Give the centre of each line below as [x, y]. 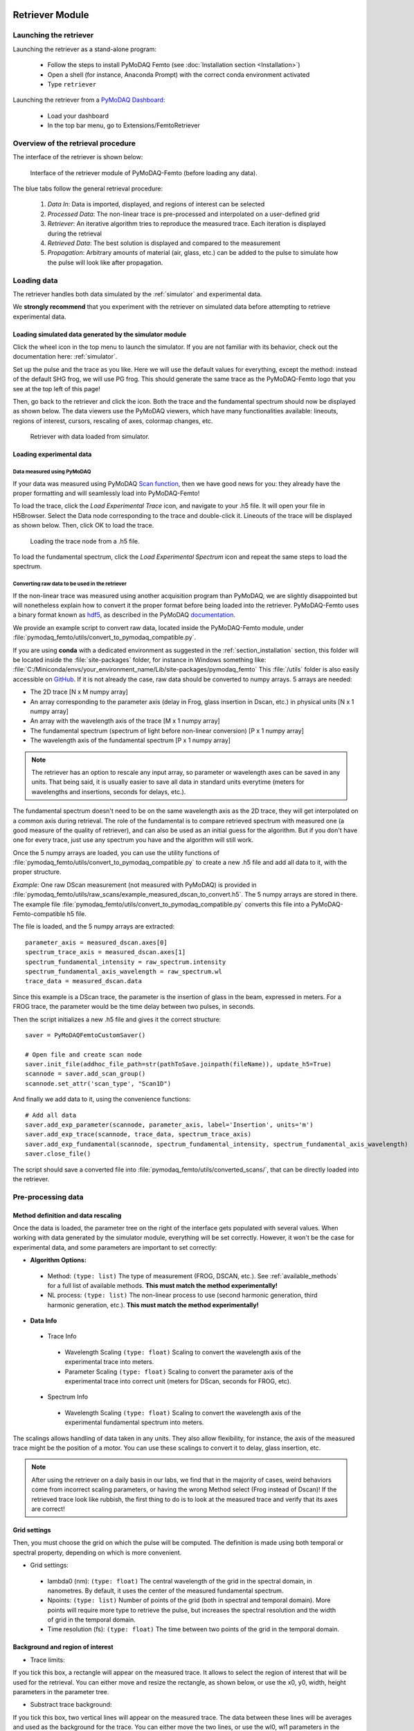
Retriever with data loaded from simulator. [90, 437]
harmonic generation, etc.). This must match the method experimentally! [153, 1304]
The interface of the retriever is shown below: [78, 157]
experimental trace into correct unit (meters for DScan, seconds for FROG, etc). [178, 1381]
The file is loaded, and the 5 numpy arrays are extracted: [94, 926]
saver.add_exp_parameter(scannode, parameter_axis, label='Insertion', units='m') [169, 1125]
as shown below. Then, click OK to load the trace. [83, 526]
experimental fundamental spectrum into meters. [134, 1422]
